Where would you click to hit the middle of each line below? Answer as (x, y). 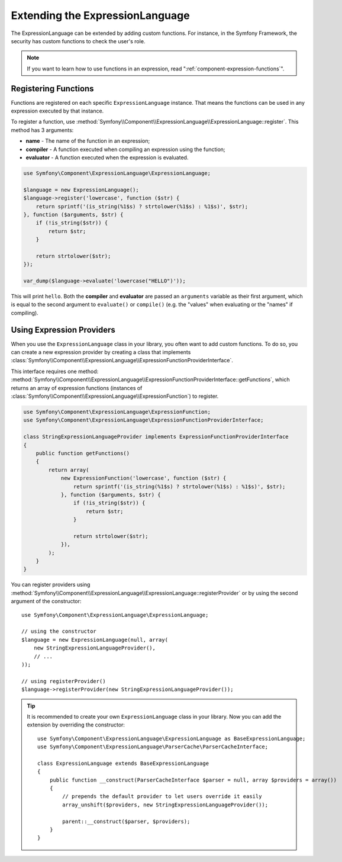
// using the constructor (59, 631)
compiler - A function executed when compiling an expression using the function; (125, 149)
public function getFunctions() (83, 453)
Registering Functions (52, 89)
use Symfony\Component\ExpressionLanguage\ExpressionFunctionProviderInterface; (143, 420)
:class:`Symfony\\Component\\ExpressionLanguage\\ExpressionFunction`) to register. (115, 396)
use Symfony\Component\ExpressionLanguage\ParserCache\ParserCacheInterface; (153, 747)
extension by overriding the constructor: (76, 725)
